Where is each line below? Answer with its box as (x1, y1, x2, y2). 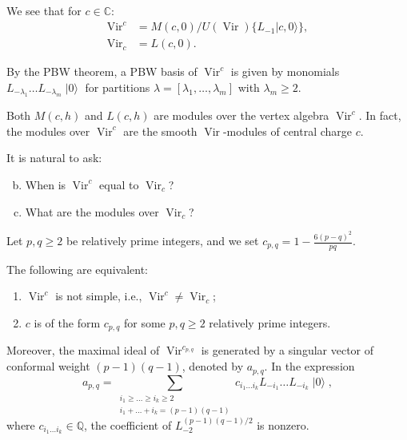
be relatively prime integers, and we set (66, 232, 259, 248)
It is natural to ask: (6, 149, 102, 166)
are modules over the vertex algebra (154, 107, 329, 124)
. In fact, (358, 107, 401, 124)
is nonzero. (257, 416, 309, 433)
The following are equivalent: (6, 260, 148, 277)
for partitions (85, 78, 150, 95)
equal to (99, 176, 139, 192)
